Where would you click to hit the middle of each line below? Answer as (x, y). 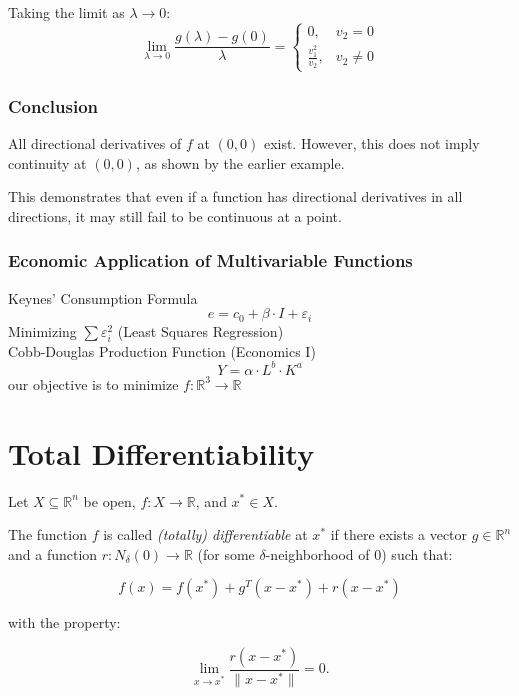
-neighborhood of (317, 553)
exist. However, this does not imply (371, 142)
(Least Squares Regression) (200, 330)
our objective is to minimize (93, 383)
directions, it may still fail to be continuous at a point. (175, 215)
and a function (53, 553)
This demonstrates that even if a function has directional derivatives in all (235, 196)
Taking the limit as (66, 12)
